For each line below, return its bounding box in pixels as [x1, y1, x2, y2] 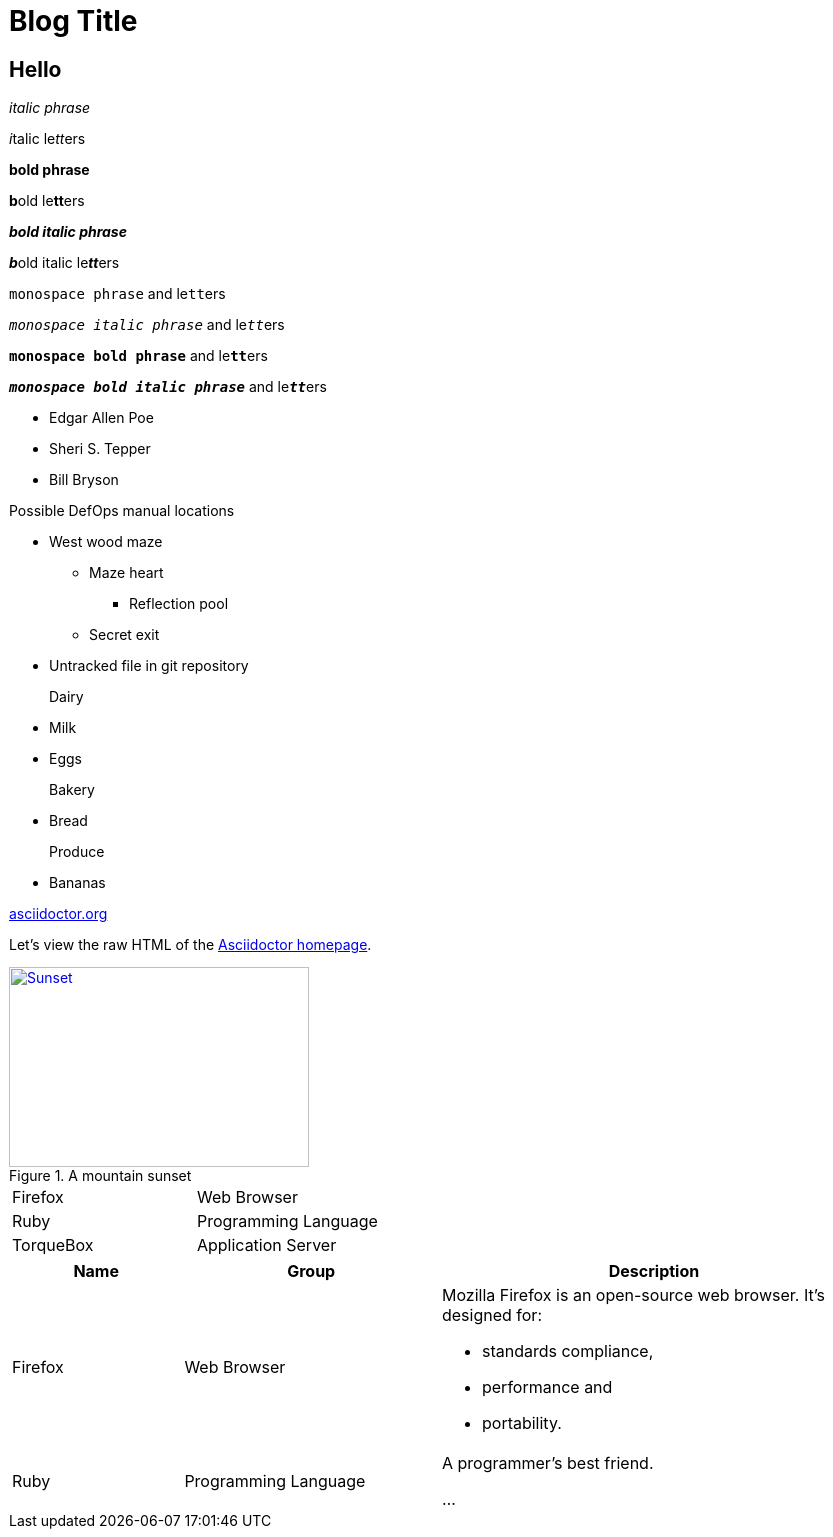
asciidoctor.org [9, 905, 108, 923]
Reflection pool [129, 595, 229, 613]
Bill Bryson [49, 471, 119, 489]
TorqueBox [12, 1235, 94, 1256]
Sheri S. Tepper [49, 440, 151, 458]
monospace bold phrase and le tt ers [9, 347, 268, 365]
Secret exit [89, 626, 160, 644]
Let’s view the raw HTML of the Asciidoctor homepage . [9, 936, 372, 954]
